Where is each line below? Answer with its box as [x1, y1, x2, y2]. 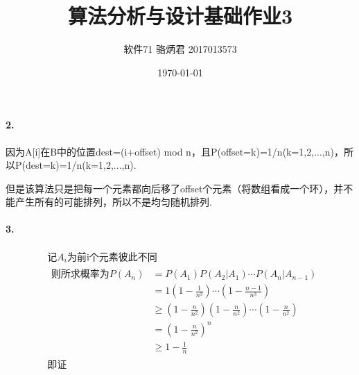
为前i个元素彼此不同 [67, 252, 157, 262]
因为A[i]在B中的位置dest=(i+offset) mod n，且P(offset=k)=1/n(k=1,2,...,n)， [6, 144, 344, 158]
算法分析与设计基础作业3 [67, 1, 293, 30]
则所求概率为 [51, 269, 110, 280]
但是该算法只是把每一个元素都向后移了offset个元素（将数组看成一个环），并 [6, 181, 344, 195]
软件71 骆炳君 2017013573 [123, 42, 237, 56]
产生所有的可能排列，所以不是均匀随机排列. [15, 194, 212, 209]
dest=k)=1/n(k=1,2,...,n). [25, 158, 137, 172]
